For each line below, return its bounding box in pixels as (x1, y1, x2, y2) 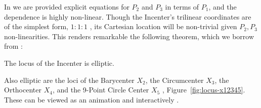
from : (4, 41, 23, 51)
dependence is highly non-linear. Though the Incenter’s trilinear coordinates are (4, 11, 251, 22)
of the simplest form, (4, 21, 68, 32)
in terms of (165, 2, 199, 12)
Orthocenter (4, 84, 41, 95)
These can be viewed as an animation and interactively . (4, 94, 179, 104)
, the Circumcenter (145, 74, 204, 85)
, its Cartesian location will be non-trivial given (90, 21, 237, 32)
